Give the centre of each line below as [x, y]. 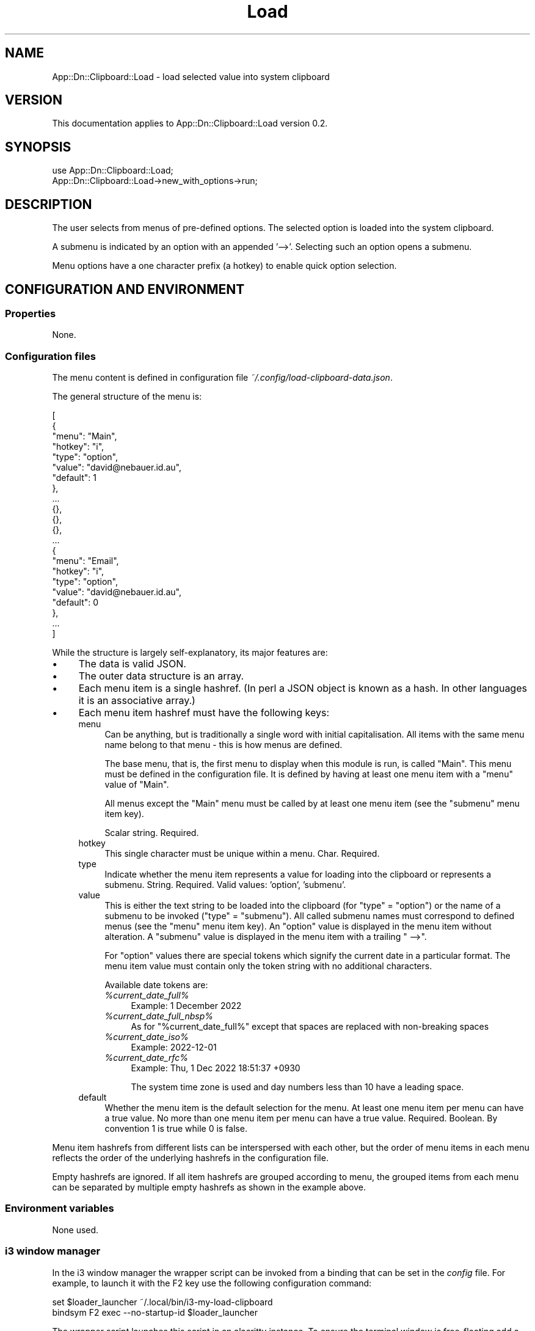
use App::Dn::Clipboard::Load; [113, 170]
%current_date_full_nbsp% [159, 1016]
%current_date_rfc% [146, 1058]
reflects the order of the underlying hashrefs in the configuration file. [190, 1158]
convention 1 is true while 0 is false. [176, 1129]
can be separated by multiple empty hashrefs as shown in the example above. [209, 1187]
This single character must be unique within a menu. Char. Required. [242, 854]
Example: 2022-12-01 [174, 1047]
